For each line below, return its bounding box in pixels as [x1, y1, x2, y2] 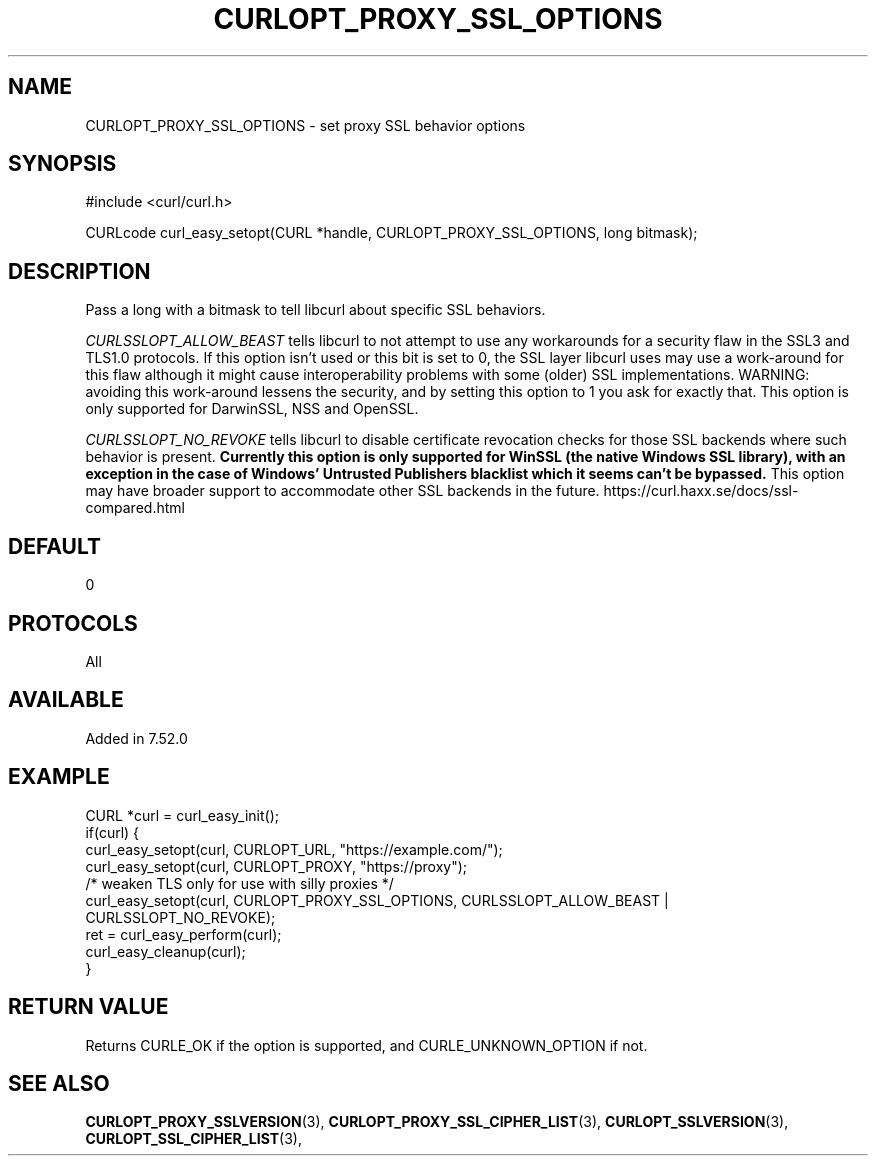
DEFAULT [8, 533, 101, 559]
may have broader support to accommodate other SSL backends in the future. [85, 482, 600, 500]
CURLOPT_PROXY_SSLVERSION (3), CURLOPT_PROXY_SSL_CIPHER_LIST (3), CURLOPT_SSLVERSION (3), [85, 1113, 789, 1131]
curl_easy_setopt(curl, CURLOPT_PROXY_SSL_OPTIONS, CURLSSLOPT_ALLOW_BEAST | [85, 891, 669, 909]
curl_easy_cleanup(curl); [85, 942, 246, 960]
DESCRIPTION [8, 258, 151, 284]
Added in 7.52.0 [85, 729, 188, 747]
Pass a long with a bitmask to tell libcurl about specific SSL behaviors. [85, 301, 546, 319]
